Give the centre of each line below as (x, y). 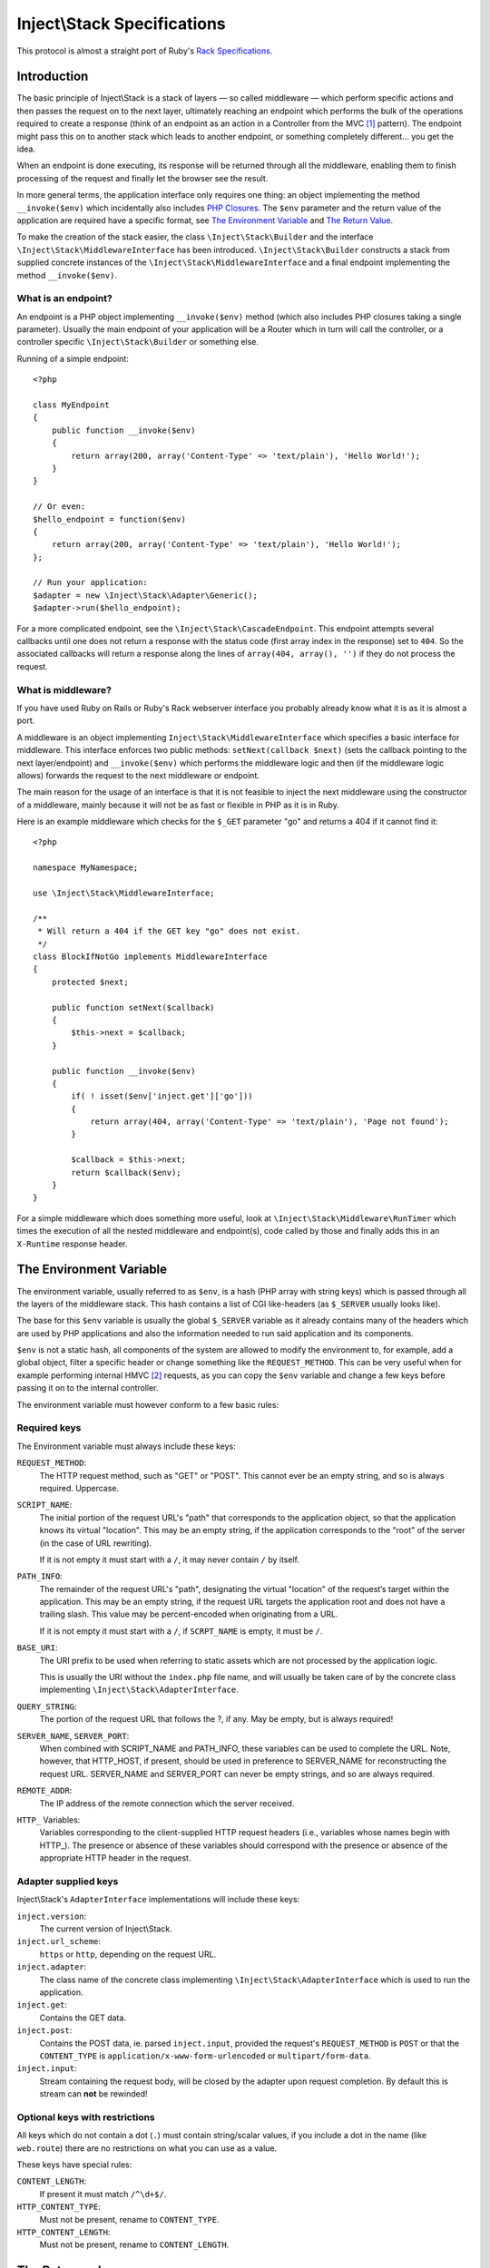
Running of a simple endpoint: (73, 358)
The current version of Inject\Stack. (106, 1929)
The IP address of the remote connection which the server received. (167, 1803)
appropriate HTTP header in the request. (115, 1858)
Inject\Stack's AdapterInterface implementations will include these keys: (158, 1900)
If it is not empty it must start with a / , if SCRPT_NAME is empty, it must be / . (181, 1631)
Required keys (49, 1428)
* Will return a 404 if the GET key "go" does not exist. (169, 931)
